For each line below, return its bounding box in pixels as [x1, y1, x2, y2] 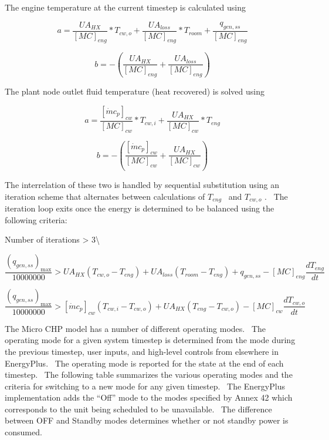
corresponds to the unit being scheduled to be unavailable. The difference [5, 402, 272, 415]
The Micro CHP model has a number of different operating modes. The [5, 322, 266, 334]
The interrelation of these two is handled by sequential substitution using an [5, 179, 280, 191]
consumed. [5, 426, 42, 438]
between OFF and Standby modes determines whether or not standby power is [5, 414, 289, 426]
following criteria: [5, 213, 67, 226]
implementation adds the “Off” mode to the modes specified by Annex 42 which [5, 391, 293, 404]
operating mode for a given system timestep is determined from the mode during [5, 334, 296, 346]
